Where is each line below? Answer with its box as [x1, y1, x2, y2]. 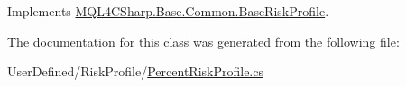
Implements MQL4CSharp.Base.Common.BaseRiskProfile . [7, 2, 329, 20]
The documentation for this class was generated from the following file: [7, 31, 400, 50]
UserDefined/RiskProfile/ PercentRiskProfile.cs [7, 62, 263, 81]
